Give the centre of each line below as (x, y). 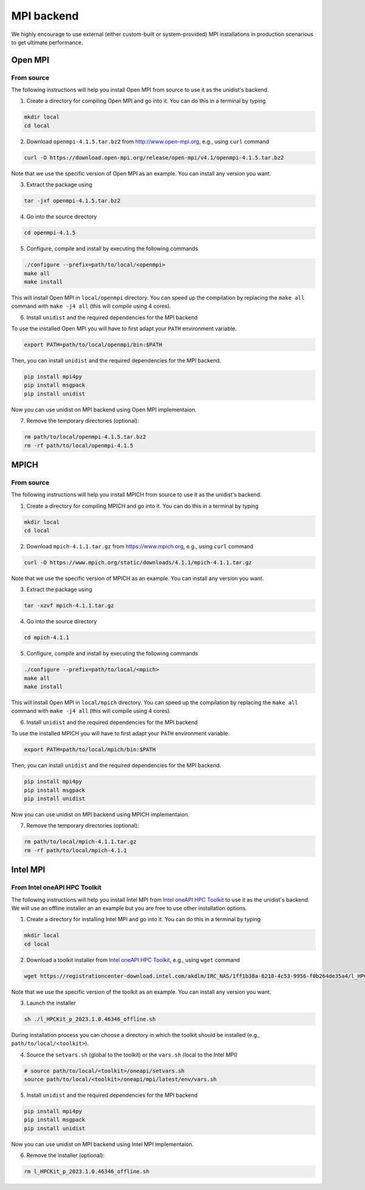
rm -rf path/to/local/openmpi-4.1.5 (79, 445)
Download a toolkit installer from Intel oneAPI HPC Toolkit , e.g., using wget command (133, 960)
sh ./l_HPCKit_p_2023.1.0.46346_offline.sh (90, 1019)
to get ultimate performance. (47, 42)
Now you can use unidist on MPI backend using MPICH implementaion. (100, 814)
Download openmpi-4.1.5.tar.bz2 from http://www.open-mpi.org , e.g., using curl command (148, 141)
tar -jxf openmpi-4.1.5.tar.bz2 (72, 201)
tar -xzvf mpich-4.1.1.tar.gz (69, 606)
